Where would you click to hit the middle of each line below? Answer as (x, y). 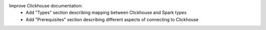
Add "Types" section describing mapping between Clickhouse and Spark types (106, 13)
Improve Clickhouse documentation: (46, 6)
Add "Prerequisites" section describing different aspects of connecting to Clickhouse (112, 19)
